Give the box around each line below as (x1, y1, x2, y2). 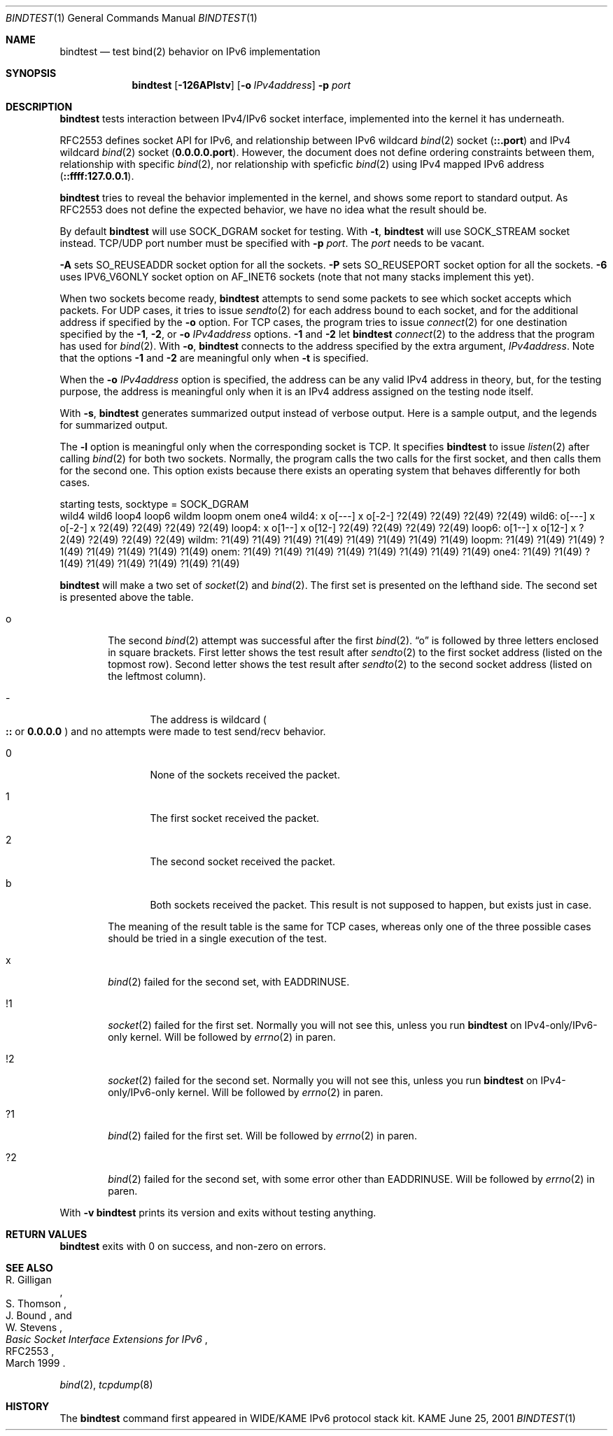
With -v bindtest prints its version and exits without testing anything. (59, 1207, 376, 1218)
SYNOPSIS (6, 67, 57, 79)
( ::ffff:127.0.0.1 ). (59, 170, 134, 182)
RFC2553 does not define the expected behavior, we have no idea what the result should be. (59, 204, 487, 215)
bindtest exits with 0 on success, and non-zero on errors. (59, 1240, 326, 1252)
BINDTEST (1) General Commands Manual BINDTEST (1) (6, 12, 258, 24)
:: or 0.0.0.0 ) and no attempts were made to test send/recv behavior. (6, 725, 326, 737)
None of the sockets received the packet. (150, 769, 340, 781)
